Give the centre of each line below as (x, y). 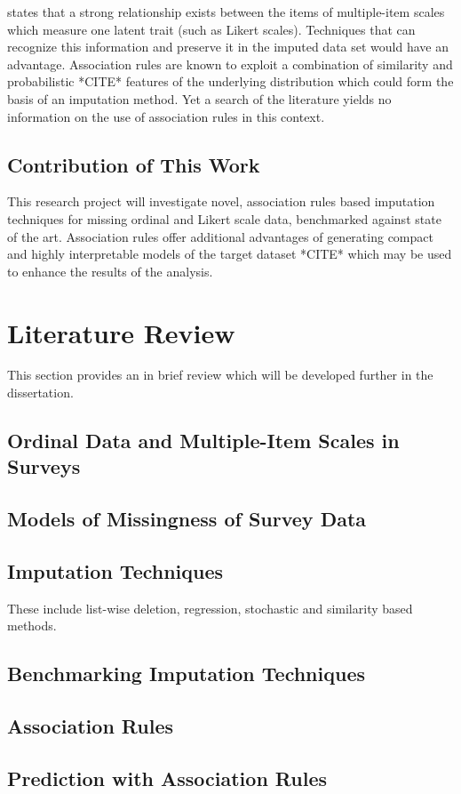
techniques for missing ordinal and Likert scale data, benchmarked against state (224, 218)
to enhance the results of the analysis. (110, 271)
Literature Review (121, 332)
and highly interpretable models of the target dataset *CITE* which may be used (230, 254)
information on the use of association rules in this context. (166, 116)
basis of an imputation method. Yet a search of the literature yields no (199, 98)
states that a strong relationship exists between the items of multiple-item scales (226, 12)
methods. (32, 626)
